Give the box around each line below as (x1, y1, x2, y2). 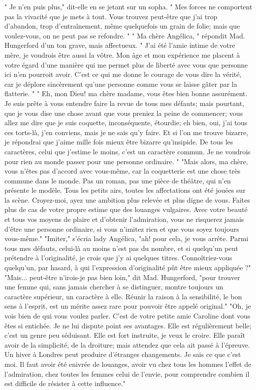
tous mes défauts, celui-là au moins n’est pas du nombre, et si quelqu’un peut (4, 243, 238, 253)
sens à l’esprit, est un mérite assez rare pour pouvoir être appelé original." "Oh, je (4, 301, 251, 311)
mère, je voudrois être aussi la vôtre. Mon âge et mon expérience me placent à (4, 49, 240, 60)
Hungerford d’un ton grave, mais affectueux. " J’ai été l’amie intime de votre (4, 40, 235, 50)
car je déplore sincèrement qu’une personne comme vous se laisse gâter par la (4, 78, 237, 89)
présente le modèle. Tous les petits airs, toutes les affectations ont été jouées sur (4, 185, 246, 195)
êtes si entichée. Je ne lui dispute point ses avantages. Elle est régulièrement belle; (4, 320, 252, 330)
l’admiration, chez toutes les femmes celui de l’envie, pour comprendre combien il (4, 368, 250, 379)
